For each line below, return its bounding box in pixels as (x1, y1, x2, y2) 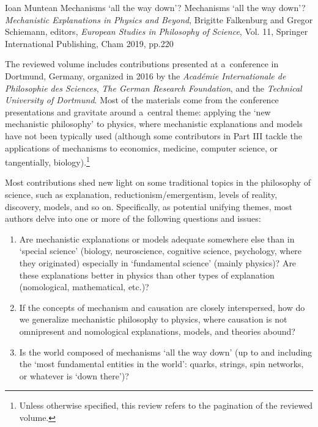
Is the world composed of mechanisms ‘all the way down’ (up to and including (19, 345, 312, 358)
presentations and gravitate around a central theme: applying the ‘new (5, 105, 271, 118)
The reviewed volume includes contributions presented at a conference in (5, 57, 279, 70)
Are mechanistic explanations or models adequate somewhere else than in (19, 232, 295, 245)
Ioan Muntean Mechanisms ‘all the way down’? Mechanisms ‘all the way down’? (5, 1, 306, 13)
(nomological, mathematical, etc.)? (19, 280, 149, 293)
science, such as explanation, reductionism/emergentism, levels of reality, (5, 188, 278, 200)
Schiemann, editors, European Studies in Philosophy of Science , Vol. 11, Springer (5, 25, 308, 38)
